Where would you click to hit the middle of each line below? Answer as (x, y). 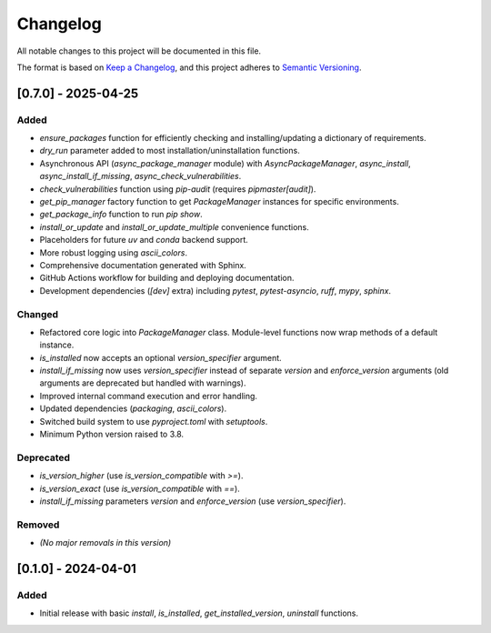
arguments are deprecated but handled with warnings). (143, 383)
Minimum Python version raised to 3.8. (112, 434)
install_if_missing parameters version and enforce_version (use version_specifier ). (193, 501)
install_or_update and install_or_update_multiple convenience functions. (174, 226)
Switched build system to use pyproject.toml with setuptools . (154, 421)
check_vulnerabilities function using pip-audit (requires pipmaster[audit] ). (178, 189)
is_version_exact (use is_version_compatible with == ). (140, 488)
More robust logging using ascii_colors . (114, 252)
